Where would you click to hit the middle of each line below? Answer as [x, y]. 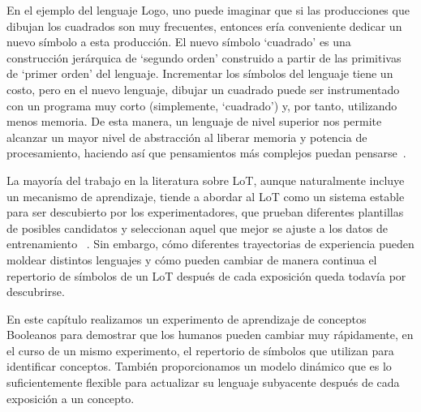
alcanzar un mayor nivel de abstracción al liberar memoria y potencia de [187, 137]
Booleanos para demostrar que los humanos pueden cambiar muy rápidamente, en [210, 335]
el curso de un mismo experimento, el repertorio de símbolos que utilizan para [200, 350]
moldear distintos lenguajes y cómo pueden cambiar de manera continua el [192, 259]
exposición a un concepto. [71, 398]
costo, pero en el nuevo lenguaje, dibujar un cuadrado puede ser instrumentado [203, 89]
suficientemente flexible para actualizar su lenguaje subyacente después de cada [203, 382]
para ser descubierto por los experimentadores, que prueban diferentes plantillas [205, 212]
